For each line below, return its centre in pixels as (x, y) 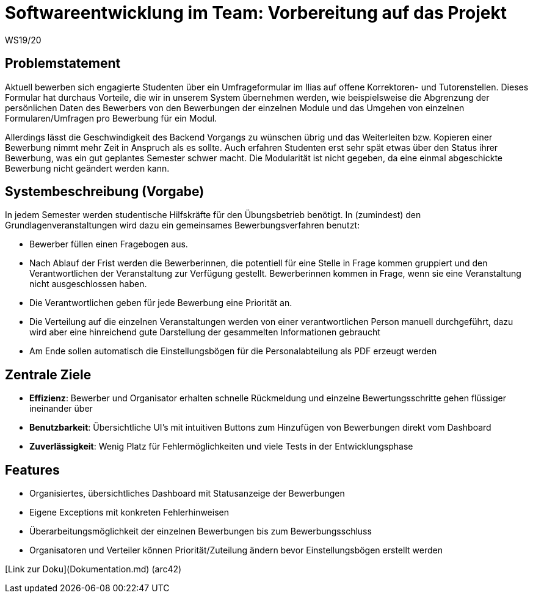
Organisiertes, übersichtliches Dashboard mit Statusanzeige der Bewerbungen (187, 494)
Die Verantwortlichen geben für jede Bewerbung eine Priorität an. (161, 303)
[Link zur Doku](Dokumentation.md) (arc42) (93, 569)
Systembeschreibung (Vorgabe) (105, 192)
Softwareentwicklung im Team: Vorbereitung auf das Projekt (256, 13)
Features (32, 470)
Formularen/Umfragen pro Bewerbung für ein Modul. (111, 118)
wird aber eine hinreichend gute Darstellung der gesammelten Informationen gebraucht (205, 332)
